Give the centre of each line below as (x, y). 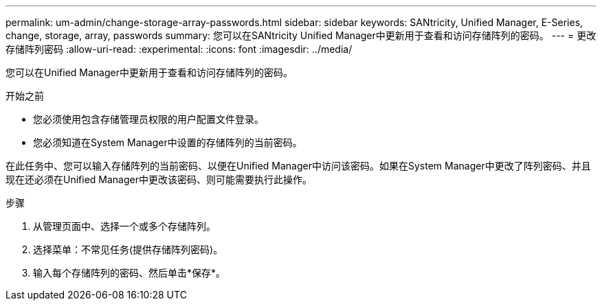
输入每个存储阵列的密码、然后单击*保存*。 (130, 273)
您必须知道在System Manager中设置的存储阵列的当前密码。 (168, 142)
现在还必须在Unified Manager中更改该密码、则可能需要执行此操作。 (159, 179)
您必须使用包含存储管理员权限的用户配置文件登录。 (148, 119)
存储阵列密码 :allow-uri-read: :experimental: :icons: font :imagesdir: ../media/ (179, 49)
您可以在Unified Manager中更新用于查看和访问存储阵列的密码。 (149, 72)
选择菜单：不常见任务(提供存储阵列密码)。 (128, 249)
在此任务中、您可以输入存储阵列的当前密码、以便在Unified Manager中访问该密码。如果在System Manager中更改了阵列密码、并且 (298, 166)
